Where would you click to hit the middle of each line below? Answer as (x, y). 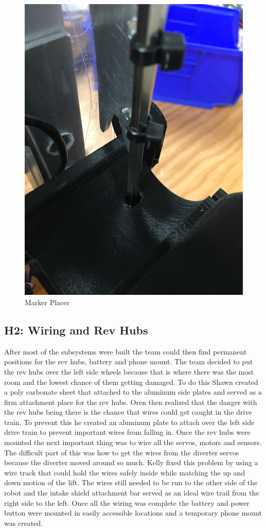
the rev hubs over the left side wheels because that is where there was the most (129, 371)
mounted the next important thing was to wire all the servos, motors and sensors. (133, 442)
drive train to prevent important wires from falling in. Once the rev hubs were (127, 432)
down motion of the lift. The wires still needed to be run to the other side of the (131, 482)
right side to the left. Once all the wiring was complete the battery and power (127, 502)
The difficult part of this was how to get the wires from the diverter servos (122, 452)
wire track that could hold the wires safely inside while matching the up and (125, 472)
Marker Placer (47, 302)
